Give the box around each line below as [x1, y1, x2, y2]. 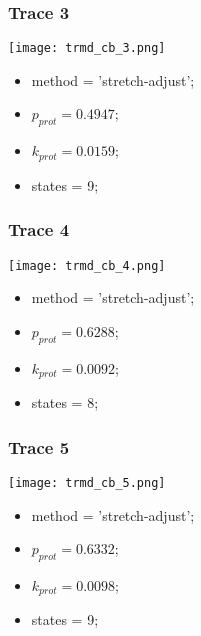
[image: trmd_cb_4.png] [8, 258, 166, 273]
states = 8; [31, 392, 99, 413]
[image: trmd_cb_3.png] [8, 41, 166, 56]
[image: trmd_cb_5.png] [8, 475, 166, 490]
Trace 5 [8, 434, 70, 459]
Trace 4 [8, 217, 70, 242]
